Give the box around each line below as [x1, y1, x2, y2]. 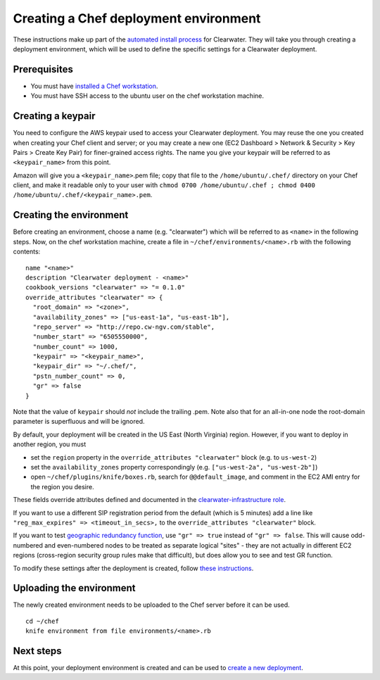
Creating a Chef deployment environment [13, 11, 261, 26]
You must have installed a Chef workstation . [30, 82, 158, 90]
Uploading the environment [13, 582, 137, 594]
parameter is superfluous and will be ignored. [13, 417, 145, 426]
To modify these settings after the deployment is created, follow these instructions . [13, 564, 254, 572]
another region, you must [13, 440, 87, 448]
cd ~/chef [25, 617, 59, 625]
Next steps [13, 645, 62, 657]
